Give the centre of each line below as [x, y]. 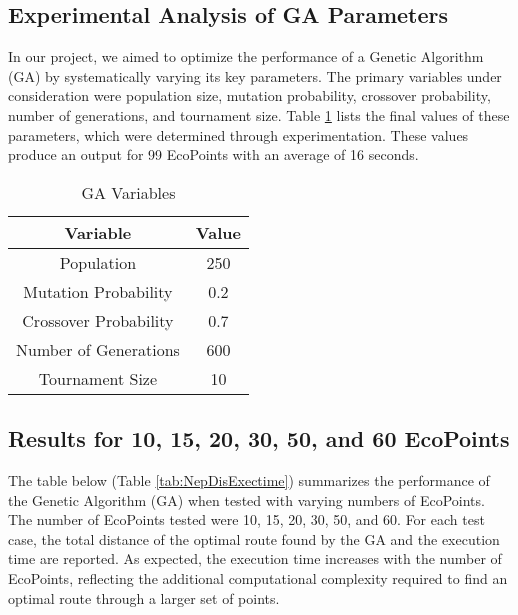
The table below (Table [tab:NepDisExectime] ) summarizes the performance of [249, 479]
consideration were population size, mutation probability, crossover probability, [249, 95]
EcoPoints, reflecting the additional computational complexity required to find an [258, 577]
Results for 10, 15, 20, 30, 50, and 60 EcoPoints [259, 438]
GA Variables [128, 192]
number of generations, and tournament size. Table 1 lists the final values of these [259, 114]
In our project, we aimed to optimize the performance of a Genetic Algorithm [246, 56]
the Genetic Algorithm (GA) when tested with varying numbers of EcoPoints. [246, 499]
